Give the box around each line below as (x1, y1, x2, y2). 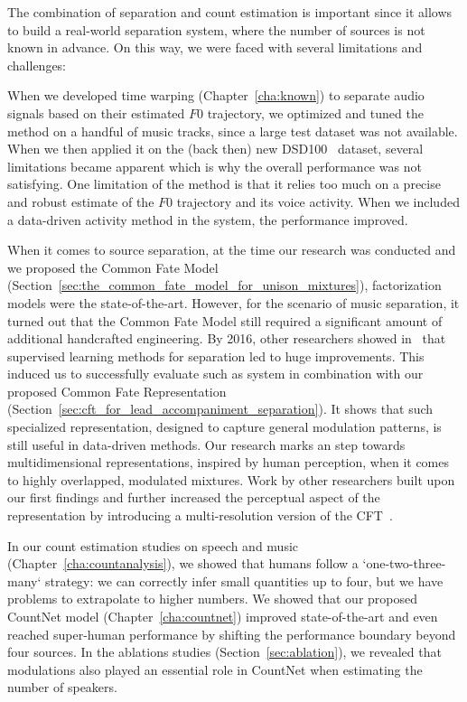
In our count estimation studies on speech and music (7, 536, 299, 555)
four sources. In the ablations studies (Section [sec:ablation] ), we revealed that (7, 642, 442, 661)
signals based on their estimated (7, 103, 185, 122)
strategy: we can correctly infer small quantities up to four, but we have (44, 571, 444, 590)
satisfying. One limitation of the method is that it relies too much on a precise (7, 174, 441, 193)
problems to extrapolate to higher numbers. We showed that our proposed (7, 589, 418, 608)
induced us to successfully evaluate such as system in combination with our (7, 364, 424, 383)
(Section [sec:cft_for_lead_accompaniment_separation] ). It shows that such (7, 399, 434, 418)
